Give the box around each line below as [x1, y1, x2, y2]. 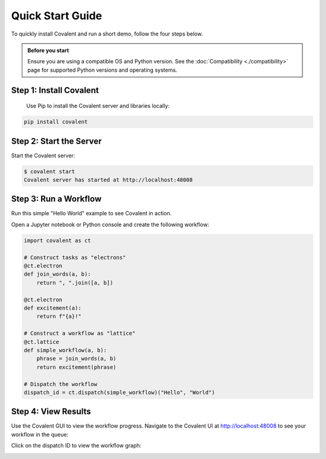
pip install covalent [24, 118, 88, 125]
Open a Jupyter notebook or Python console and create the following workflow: [11, 221, 209, 228]
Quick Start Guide [11, 9, 103, 22]
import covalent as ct [24, 237, 91, 244]
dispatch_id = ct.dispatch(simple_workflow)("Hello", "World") [24, 389, 216, 396]
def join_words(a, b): [24, 271, 91, 277]
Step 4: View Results [11, 407, 91, 417]
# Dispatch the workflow [24, 381, 98, 387]
